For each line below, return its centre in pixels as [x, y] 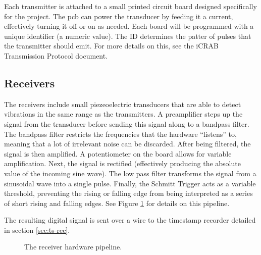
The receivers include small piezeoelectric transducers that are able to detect [123, 104]
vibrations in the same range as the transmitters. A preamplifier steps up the [123, 114]
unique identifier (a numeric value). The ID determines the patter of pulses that [128, 36]
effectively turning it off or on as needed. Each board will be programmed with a [129, 26]
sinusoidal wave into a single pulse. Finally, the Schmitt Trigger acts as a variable [130, 183]
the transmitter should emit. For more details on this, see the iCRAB [111, 46]
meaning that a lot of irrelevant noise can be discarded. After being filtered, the [127, 144]
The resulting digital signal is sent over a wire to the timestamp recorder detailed [130, 220]
